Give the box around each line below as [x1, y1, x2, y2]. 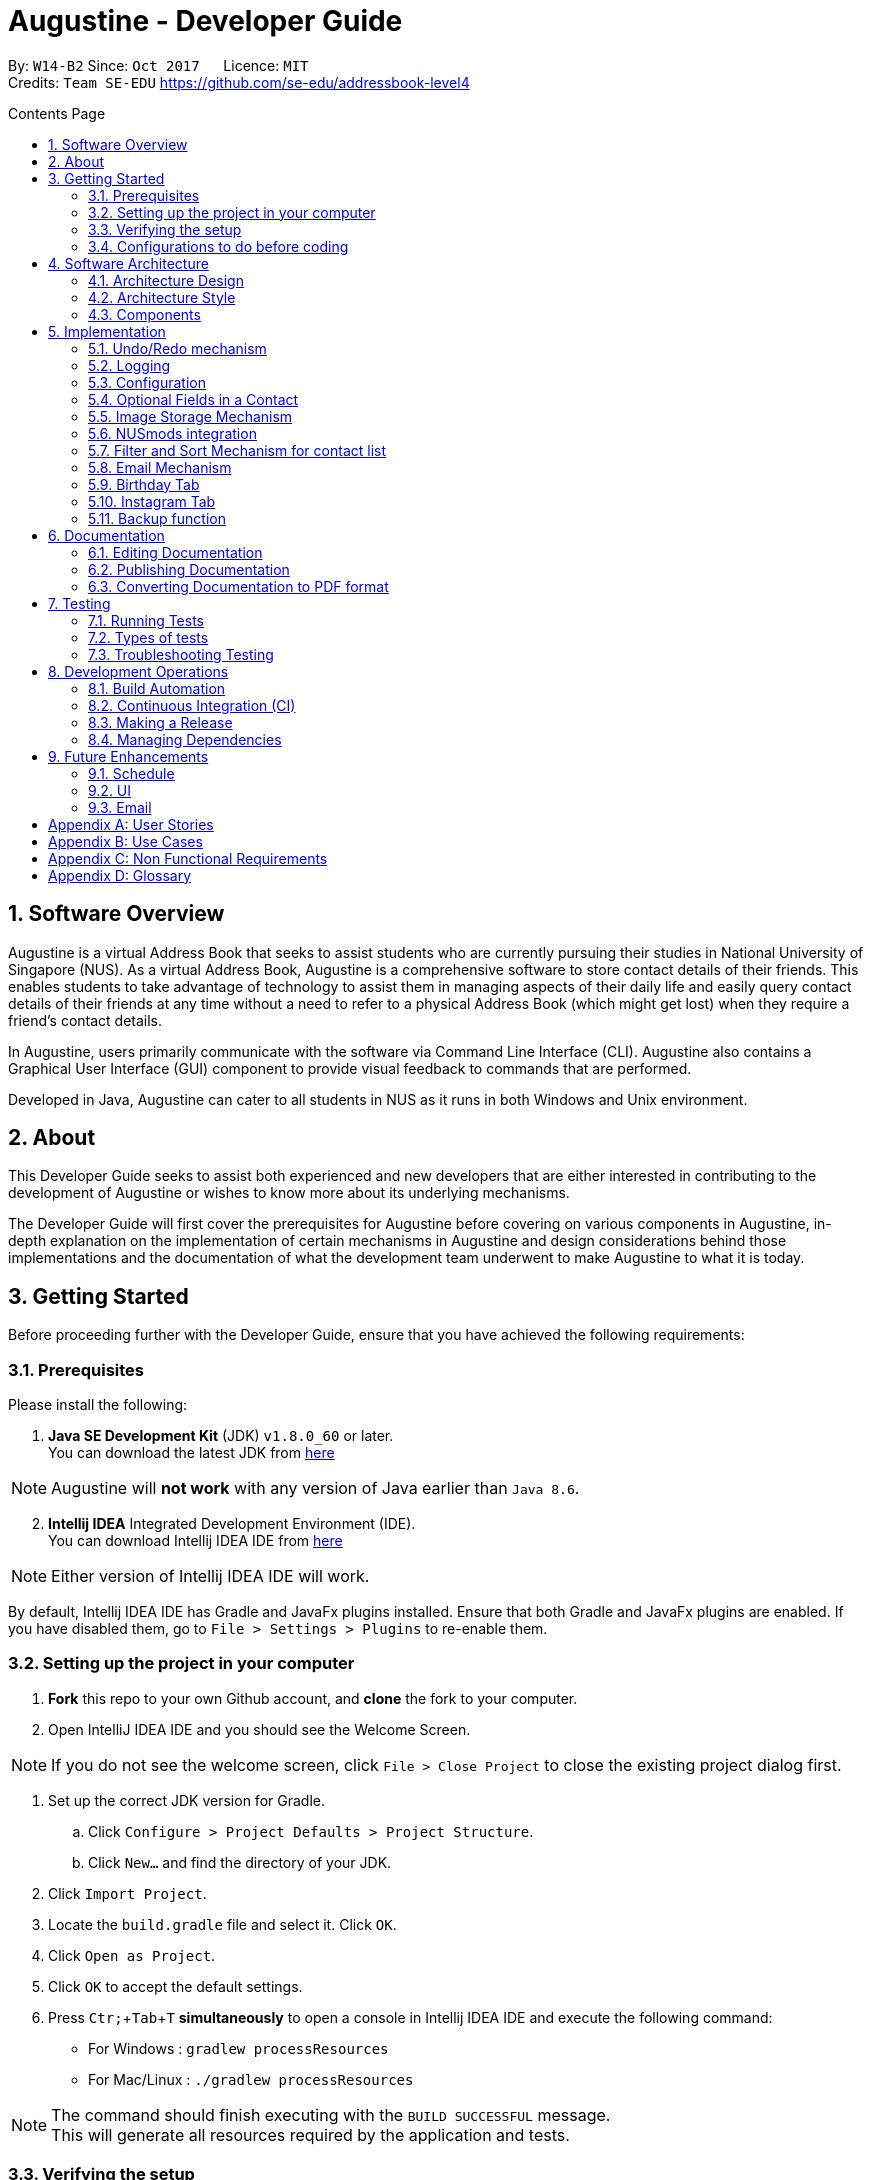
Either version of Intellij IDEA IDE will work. [51, 1566, 370, 1587]
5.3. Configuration [88, 373, 206, 391]
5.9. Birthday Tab [88, 475, 200, 493]
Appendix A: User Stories [48, 815, 214, 833]
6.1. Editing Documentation [88, 543, 263, 561]
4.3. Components [88, 305, 201, 323]
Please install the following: [8, 1396, 188, 1414]
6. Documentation [48, 526, 165, 544]
